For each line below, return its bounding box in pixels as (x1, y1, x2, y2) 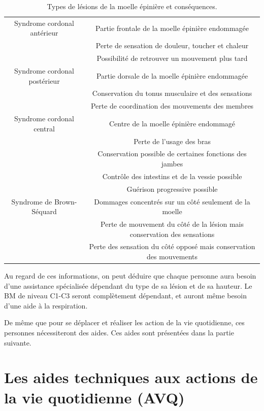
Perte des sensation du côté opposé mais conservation (89, 241, 255, 252)
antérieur (30, 27, 58, 38)
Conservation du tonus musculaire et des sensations (92, 88, 252, 98)
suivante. (4, 337, 31, 348)
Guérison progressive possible (126, 183, 218, 194)
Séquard (31, 206, 57, 217)
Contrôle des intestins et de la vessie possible (102, 170, 242, 181)
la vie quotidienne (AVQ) (4, 387, 185, 407)
